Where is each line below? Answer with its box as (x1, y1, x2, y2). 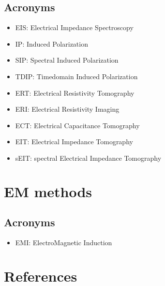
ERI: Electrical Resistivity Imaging (15, 104, 120, 114)
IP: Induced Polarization (15, 38, 88, 49)
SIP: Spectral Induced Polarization (15, 55, 119, 65)
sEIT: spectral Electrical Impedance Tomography (15, 152, 162, 163)
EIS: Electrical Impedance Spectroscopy (15, 22, 134, 33)
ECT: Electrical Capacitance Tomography (15, 120, 140, 130)
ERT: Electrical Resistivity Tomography (15, 87, 135, 98)
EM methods (4, 181, 92, 201)
